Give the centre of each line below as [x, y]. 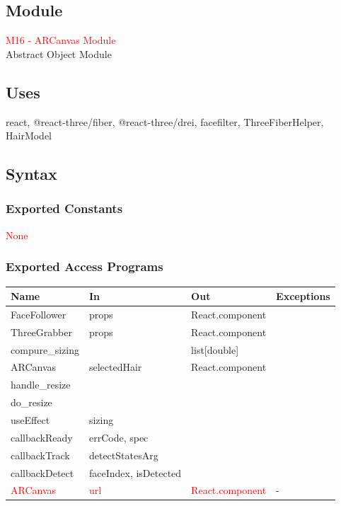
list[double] [215, 349]
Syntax [31, 174]
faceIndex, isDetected [135, 472]
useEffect [30, 420]
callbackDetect [42, 472]
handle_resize [41, 385]
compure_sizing [45, 349]
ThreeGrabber [41, 332]
